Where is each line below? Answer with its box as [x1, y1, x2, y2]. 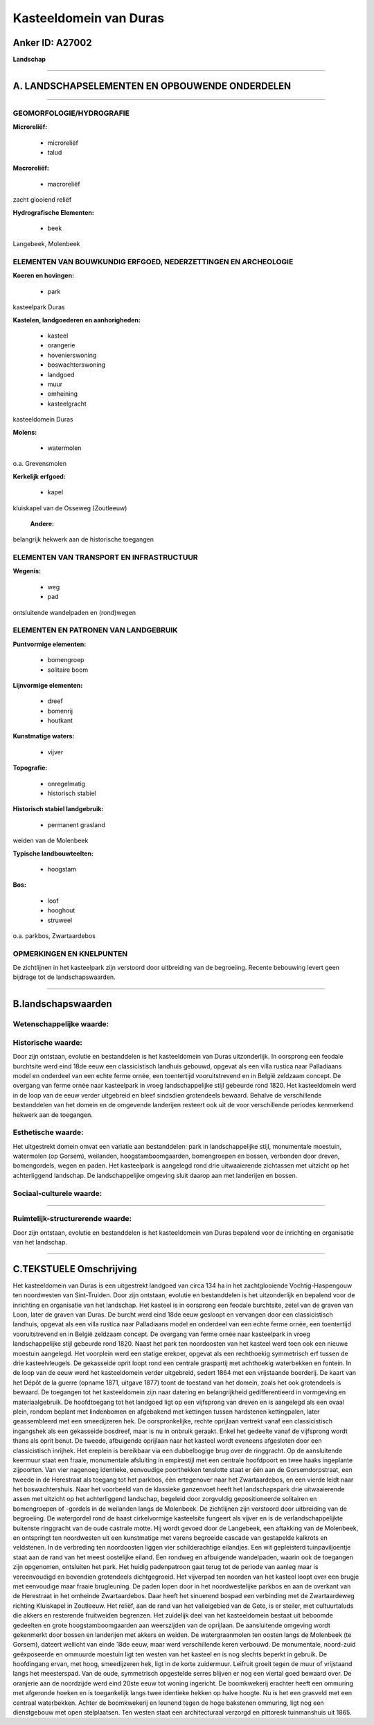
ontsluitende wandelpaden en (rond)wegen [12, 608, 136, 616]
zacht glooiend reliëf [12, 196, 72, 204]
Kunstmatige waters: [12, 732, 75, 740]
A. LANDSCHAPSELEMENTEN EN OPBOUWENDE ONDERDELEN [12, 80, 292, 92]
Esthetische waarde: [12, 1127, 84, 1137]
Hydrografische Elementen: [12, 208, 95, 216]
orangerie [47, 341, 75, 349]
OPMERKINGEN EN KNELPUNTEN [12, 948, 128, 958]
